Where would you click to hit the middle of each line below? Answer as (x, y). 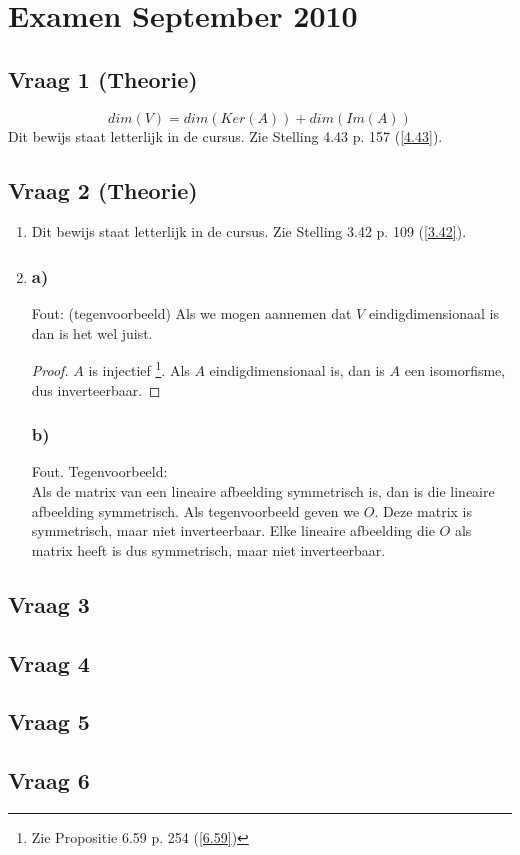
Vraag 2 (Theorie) (103, 189)
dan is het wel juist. (92, 332)
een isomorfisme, (455, 370)
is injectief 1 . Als (139, 369)
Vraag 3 (49, 603)
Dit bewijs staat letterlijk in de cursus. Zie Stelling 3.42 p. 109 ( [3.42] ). (249, 231)
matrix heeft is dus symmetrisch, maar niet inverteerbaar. (208, 549)
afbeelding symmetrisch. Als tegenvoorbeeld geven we (195, 510)
